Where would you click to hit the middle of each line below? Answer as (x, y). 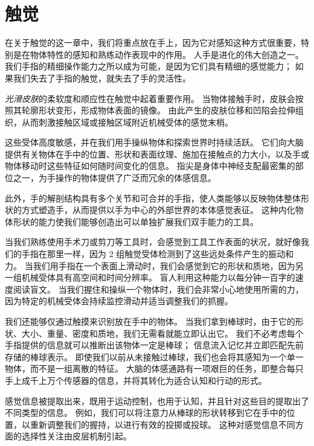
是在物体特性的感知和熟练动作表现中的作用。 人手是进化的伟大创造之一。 (158, 54)
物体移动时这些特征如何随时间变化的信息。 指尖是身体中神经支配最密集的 (150, 166)
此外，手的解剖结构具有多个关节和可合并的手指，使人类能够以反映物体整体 (153, 198)
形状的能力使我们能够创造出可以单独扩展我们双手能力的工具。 (136, 221)
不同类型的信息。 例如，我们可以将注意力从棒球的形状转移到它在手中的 (146, 413)
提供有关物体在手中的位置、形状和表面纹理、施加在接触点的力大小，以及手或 (157, 154)
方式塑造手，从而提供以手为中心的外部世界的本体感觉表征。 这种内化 (158, 210)
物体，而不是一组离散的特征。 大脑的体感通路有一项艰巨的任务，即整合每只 (154, 368)
